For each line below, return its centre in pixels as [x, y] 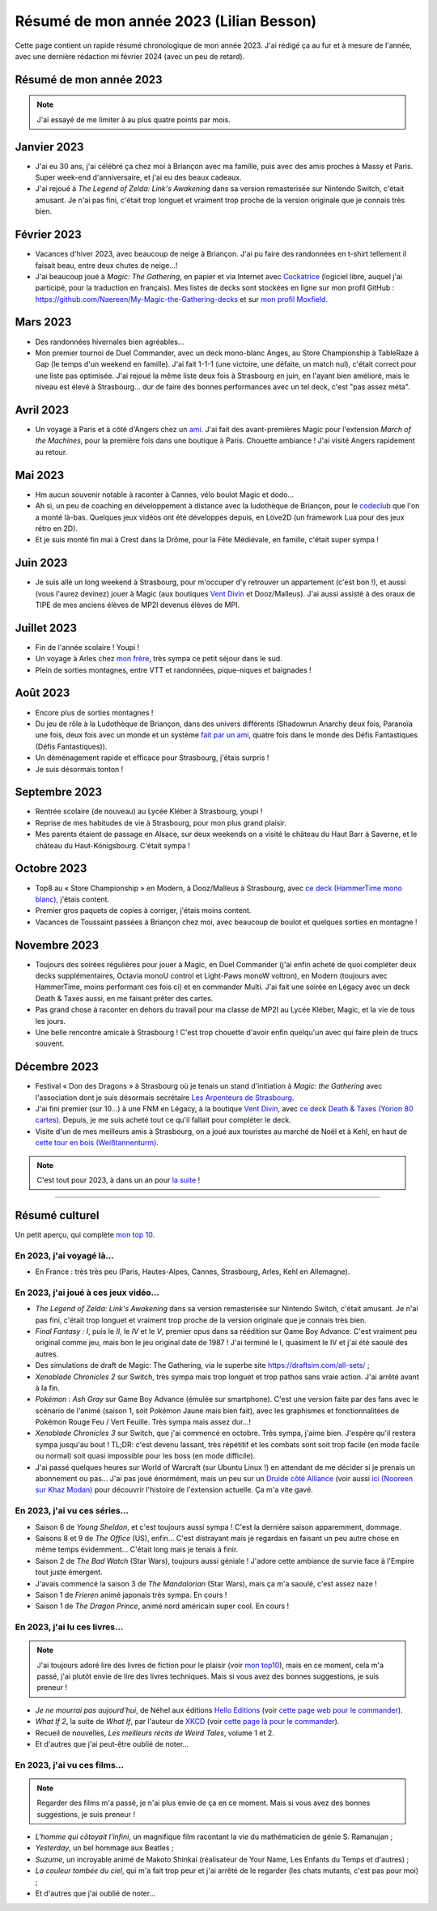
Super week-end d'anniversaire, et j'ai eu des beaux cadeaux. [138, 177]
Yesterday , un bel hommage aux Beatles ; [104, 1848]
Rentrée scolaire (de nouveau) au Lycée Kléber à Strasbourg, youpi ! [149, 811]
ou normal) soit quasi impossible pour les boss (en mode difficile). [145, 1456]
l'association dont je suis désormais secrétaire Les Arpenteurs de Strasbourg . [165, 1098]
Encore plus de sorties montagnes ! [94, 712]
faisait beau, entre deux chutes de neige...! [106, 265]
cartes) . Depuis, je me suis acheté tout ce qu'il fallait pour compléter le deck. [163, 1120]
